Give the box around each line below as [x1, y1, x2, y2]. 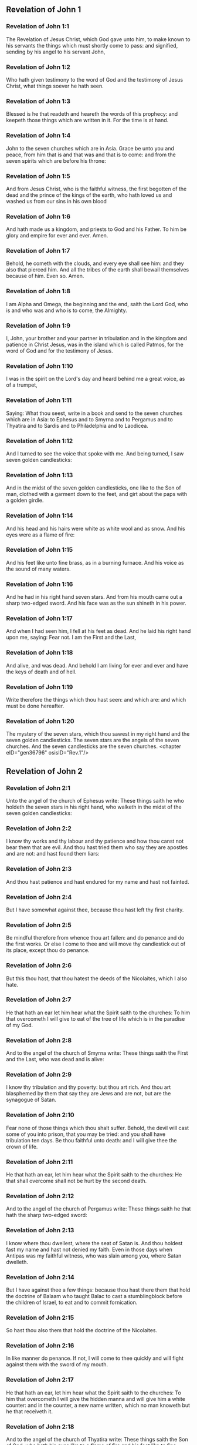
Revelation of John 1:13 [6, 471, 73, 479]
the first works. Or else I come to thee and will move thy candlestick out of [6, 940, 186, 948]
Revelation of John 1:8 [6, 287, 71, 296]
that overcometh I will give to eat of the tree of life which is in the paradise [6, 1015, 185, 1022]
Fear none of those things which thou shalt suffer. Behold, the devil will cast [6, 1124, 189, 1131]
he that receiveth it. [6, 1407, 53, 1415]
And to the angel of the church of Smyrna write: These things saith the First [6, 1050, 189, 1057]
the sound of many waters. [6, 565, 71, 572]
